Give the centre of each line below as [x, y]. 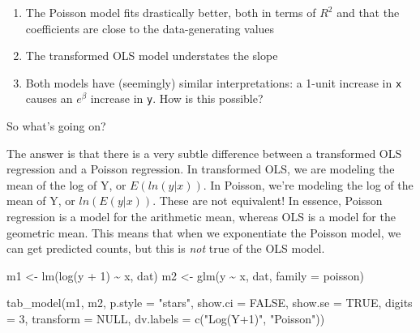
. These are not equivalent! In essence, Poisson [268, 201]
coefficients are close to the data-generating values [150, 28]
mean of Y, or [41, 201]
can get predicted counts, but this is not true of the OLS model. [166, 248]
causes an [49, 98]
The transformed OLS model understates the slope [152, 55]
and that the [368, 12]
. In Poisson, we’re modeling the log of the [308, 184]
